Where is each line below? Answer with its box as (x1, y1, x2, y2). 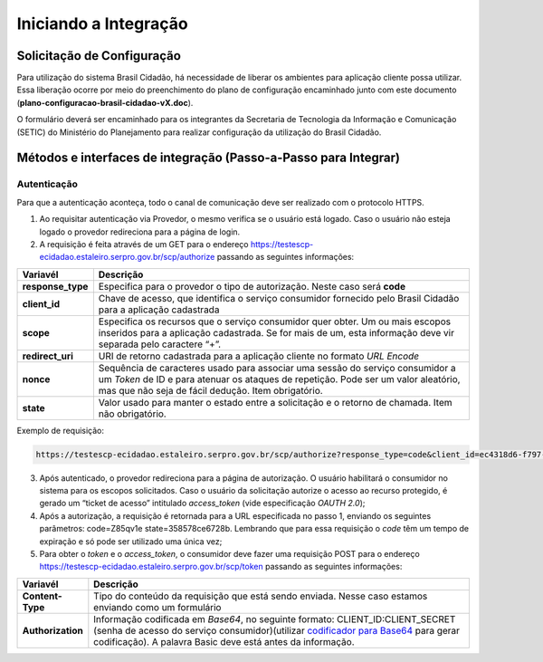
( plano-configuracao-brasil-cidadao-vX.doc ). (16, 97, 194, 108)
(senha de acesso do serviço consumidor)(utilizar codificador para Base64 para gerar (93, 624, 461, 637)
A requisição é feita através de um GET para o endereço (39, 238, 249, 249)
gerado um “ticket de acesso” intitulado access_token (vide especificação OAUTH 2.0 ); (39, 498, 366, 509)
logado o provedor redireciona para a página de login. (39, 226, 241, 237)
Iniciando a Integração (16, 14, 189, 34)
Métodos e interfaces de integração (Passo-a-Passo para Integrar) (16, 150, 400, 166)
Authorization (22, 624, 83, 637)
